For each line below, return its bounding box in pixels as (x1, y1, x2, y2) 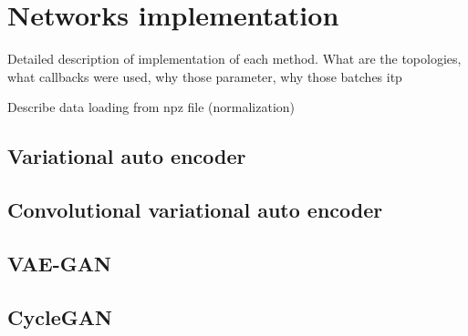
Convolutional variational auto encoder (7, 196, 383, 224)
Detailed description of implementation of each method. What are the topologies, (7, 49, 462, 68)
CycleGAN (7, 302, 112, 331)
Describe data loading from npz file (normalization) (7, 97, 296, 117)
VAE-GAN (7, 249, 111, 277)
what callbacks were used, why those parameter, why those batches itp (7, 66, 402, 86)
